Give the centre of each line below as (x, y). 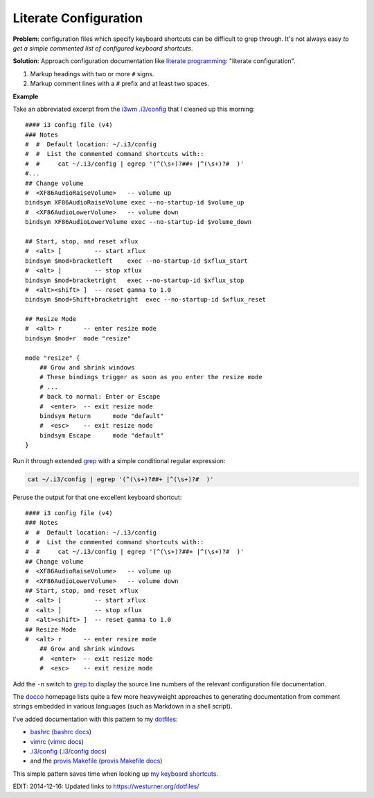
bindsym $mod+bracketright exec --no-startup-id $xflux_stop (135, 280)
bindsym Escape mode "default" (101, 435)
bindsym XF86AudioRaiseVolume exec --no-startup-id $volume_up (135, 202)
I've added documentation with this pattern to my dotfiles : (95, 719)
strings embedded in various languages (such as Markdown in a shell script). (123, 706)
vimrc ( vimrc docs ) (57, 741)
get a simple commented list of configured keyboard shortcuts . (103, 48)
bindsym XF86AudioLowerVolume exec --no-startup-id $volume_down (139, 222)
